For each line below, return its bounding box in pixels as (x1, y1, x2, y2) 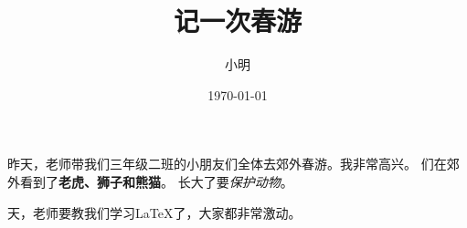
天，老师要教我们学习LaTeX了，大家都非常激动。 (7, 202, 302, 222)
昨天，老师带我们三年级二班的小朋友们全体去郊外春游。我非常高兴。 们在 (7, 154, 447, 173)
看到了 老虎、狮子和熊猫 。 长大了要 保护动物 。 (19, 171, 293, 191)
